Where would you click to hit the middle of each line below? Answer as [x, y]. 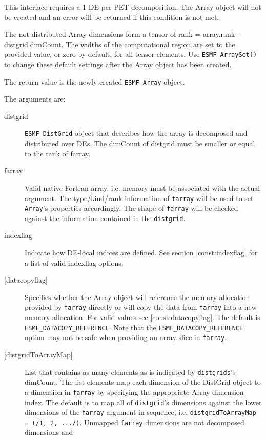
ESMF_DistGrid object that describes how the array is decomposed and [136, 133]
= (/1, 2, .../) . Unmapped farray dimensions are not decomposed [135, 422]
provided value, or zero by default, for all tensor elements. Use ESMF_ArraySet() [131, 54]
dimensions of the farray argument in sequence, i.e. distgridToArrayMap [140, 412]
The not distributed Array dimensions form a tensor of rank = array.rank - [122, 34]
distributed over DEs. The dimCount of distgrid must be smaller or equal [140, 143]
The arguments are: [35, 99]
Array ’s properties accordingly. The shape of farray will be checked [131, 208]
